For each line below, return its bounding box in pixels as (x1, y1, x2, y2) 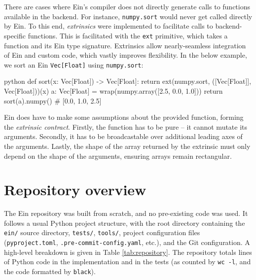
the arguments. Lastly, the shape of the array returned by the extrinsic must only (4, 140, 251, 151)
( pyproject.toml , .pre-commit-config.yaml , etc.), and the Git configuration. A (4, 237, 250, 247)
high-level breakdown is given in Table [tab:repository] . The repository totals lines (4, 246, 252, 257)
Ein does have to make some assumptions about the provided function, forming (4, 112, 244, 122)
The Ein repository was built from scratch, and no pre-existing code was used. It (4, 208, 248, 218)
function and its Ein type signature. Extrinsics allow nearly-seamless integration (4, 40, 246, 50)
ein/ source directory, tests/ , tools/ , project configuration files (4, 227, 200, 238)
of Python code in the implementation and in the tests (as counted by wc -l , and (4, 256, 251, 267)
